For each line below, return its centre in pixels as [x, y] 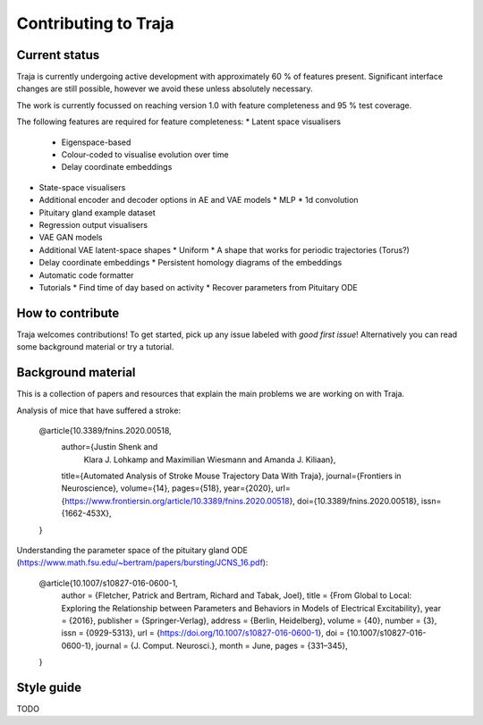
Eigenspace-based [96, 142]
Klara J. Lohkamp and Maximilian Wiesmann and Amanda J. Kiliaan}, [210, 459]
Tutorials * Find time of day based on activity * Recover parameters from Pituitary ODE [198, 287]
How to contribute [68, 313]
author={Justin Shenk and [110, 447]
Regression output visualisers [93, 224]
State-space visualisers [82, 187]
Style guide [49, 687]
